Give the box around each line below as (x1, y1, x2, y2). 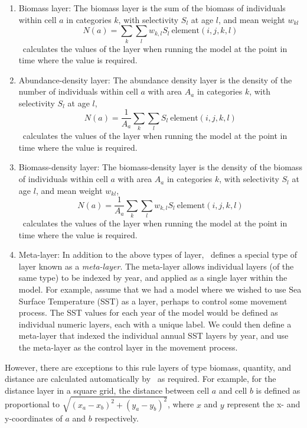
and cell (218, 384, 247, 396)
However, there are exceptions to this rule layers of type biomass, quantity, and (5, 361, 292, 373)
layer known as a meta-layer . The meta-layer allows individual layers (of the (18, 260, 294, 272)
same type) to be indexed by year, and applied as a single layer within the (18, 271, 288, 284)
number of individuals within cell (18, 85, 138, 98)
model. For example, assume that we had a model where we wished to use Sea (18, 283, 302, 296)
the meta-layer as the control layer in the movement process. (18, 341, 238, 353)
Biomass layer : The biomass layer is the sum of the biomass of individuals (18, 2, 286, 14)
